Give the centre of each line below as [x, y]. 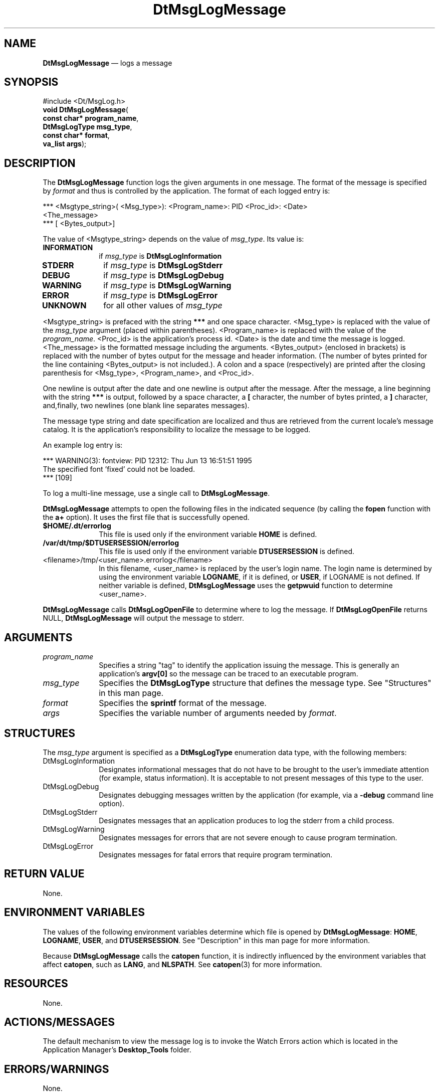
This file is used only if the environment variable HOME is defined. [208, 534]
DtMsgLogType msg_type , [87, 127]
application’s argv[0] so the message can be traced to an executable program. [229, 674]
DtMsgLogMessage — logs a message [107, 63]
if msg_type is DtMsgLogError [161, 296]
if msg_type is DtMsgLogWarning [167, 286]
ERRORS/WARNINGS [57, 1069]
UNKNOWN [64, 306]
